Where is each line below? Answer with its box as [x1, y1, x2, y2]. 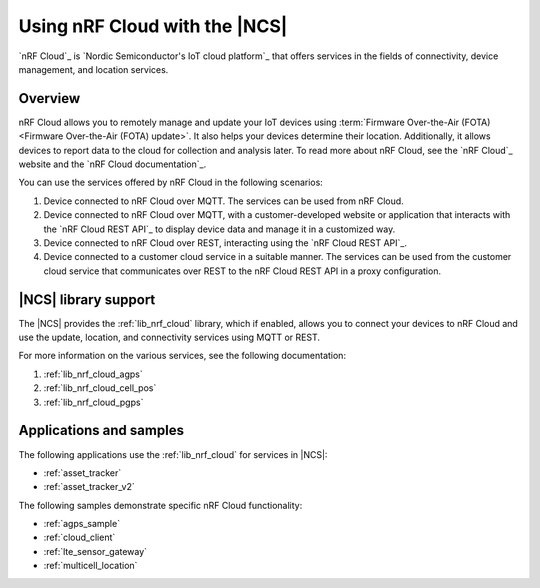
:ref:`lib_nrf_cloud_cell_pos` [43, 382, 157, 394]
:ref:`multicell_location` [43, 560, 138, 572]
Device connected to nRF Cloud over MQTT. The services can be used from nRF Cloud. [43, 195, 404, 207]
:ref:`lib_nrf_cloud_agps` [43, 368, 144, 380]
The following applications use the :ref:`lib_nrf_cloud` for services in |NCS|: [18, 448, 328, 460]
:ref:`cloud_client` [43, 531, 116, 544]
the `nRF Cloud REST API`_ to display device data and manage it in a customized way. [43, 223, 396, 235]
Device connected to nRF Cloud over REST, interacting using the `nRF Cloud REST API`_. [43, 236, 407, 249]
